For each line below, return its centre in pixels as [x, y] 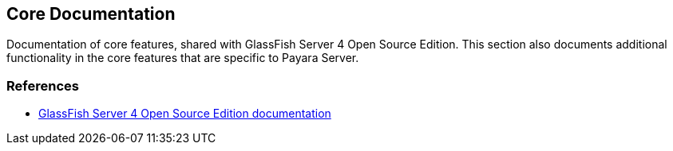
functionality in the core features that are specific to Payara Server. [183, 58]
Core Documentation [91, 14]
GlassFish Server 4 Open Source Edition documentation [185, 114]
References [43, 85]
